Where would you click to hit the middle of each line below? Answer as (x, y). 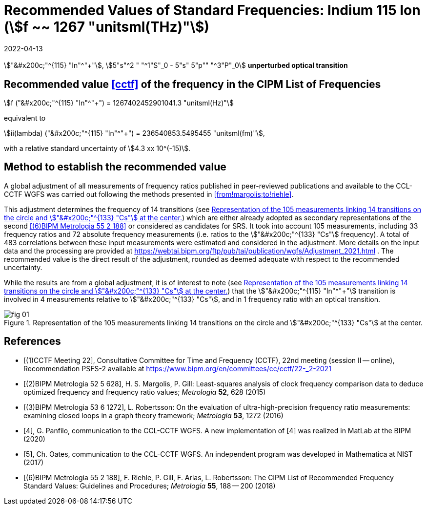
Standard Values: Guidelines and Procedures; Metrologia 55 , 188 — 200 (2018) (150, 486)
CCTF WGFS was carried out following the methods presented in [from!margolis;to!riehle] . (149, 194)
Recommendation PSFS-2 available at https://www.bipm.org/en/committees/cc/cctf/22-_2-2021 (177, 368)
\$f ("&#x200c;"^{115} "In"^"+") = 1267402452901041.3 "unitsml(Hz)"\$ (119, 103)
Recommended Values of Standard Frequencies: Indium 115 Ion (212, 10)
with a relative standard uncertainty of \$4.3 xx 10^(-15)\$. (97, 148)
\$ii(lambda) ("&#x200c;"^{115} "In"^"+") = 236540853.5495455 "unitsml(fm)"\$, (134, 133)
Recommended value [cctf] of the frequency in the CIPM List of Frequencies (193, 84)
